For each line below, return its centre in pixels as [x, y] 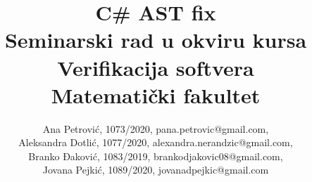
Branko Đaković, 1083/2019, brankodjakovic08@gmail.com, [156, 156]
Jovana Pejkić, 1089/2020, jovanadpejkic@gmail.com [156, 170]
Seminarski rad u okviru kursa [156, 40]
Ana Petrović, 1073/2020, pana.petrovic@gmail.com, [156, 128]
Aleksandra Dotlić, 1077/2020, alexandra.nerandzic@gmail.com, [156, 142]
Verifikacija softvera [156, 67]
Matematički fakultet [156, 95]
